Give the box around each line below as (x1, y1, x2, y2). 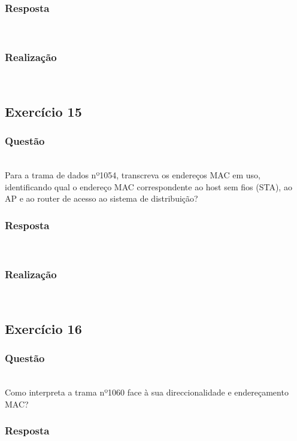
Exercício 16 (5, 320, 82, 338)
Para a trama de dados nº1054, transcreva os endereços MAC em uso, (5, 169, 260, 181)
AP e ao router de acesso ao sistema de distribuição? (5, 192, 198, 205)
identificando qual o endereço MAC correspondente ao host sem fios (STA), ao (5, 180, 292, 193)
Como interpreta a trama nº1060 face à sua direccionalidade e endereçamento (5, 386, 289, 399)
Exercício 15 (5, 102, 82, 121)
